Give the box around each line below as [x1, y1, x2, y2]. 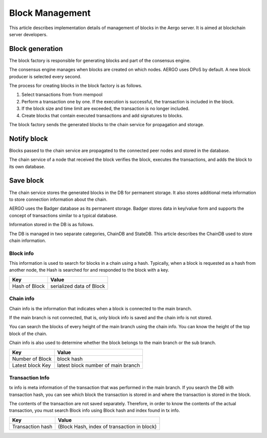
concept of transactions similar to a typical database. [9, 212, 118, 218]
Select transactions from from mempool [21, 92, 103, 97]
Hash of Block [12, 283, 45, 290]
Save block [9, 176, 44, 185]
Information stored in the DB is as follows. [9, 222, 94, 228]
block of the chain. [9, 331, 47, 337]
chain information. [9, 238, 46, 243]
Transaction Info [9, 374, 49, 381]
